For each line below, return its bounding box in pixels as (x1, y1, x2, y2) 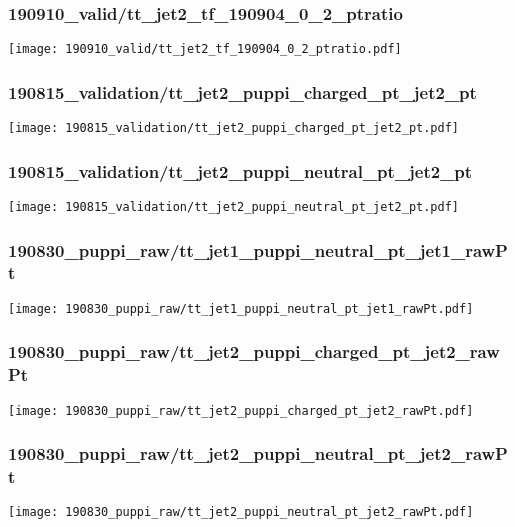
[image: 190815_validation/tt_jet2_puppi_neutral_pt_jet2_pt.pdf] (8, 199, 460, 214)
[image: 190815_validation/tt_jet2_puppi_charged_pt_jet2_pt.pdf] (8, 121, 460, 136)
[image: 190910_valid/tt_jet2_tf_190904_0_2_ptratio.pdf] (8, 42, 402, 57)
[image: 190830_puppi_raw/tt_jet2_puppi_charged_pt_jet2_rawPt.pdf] (8, 403, 474, 418)
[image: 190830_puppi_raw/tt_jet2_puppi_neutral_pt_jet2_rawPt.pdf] (8, 505, 474, 520)
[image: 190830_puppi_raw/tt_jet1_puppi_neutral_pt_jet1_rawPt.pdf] (8, 301, 474, 316)
